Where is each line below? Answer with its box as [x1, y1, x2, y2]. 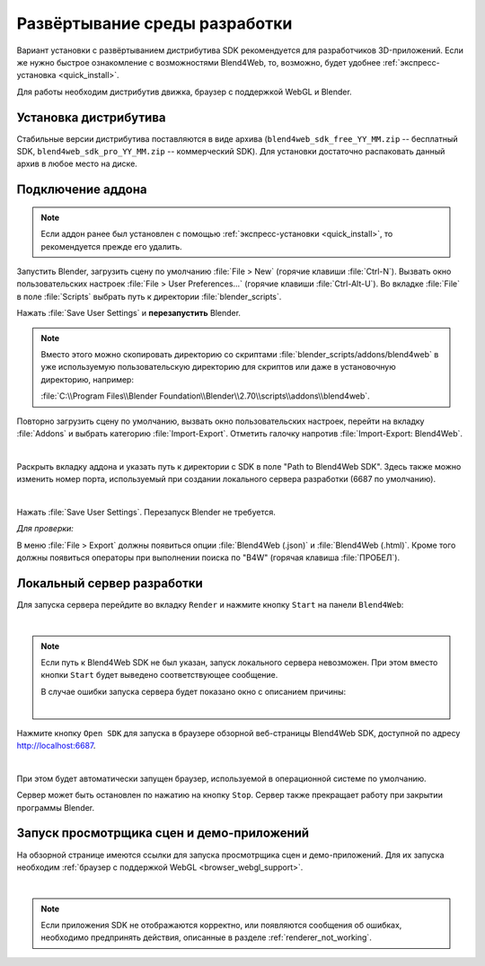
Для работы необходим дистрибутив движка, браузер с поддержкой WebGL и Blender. [16, 86, 352, 97]
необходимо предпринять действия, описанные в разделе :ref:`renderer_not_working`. [40, 932, 372, 943]
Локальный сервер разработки [16, 575, 204, 591]
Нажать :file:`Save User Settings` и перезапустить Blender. [16, 308, 242, 319]
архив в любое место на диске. [16, 158, 138, 170]
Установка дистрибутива [16, 110, 166, 125]
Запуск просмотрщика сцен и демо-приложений [16, 826, 310, 841]
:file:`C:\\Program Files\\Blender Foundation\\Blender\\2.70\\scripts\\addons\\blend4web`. [40, 391, 370, 401]
